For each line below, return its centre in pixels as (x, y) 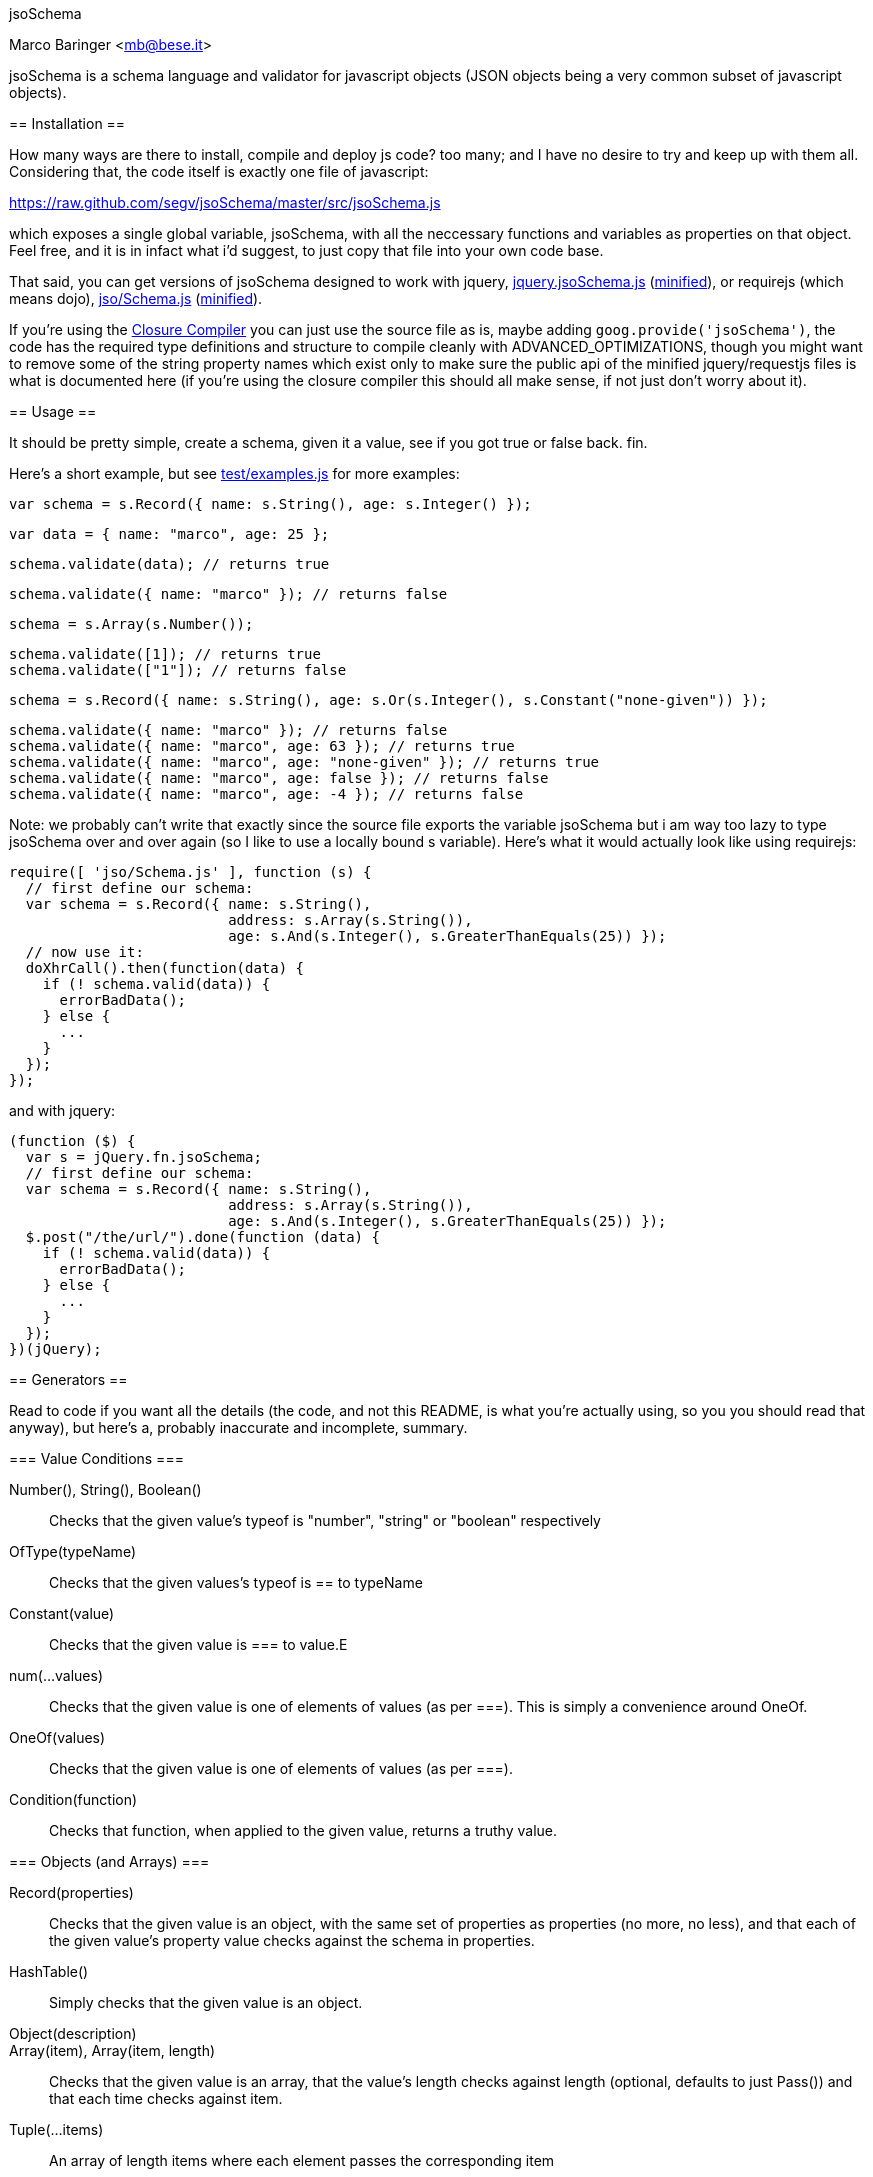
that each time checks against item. (166, 2098)
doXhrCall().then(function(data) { (165, 968)
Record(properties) (71, 1892)
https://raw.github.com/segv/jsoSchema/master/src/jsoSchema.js (225, 202)
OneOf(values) (57, 1737)
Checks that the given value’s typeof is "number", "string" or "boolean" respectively (325, 1520)
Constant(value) (62, 1613)
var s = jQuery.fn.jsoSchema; (143, 1157)
